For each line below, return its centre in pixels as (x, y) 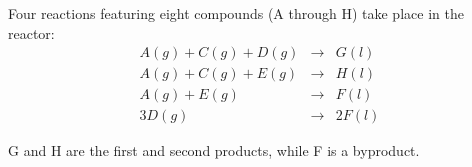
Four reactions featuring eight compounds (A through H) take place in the (236, 13)
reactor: (31, 32)
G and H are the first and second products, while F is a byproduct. (214, 150)
